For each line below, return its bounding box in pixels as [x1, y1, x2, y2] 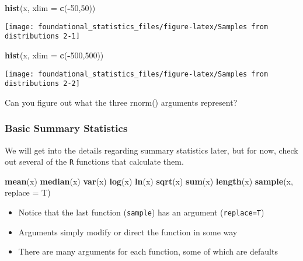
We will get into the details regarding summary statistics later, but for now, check [5, 144, 298, 156]
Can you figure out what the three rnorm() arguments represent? [5, 96, 238, 108]
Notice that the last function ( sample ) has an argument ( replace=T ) [18, 206, 264, 218]
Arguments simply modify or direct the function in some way [18, 225, 238, 238]
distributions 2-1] [5, 32, 80, 41]
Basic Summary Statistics [5, 121, 128, 135]
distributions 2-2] [5, 79, 80, 88]
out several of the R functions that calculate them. [5, 155, 184, 168]
